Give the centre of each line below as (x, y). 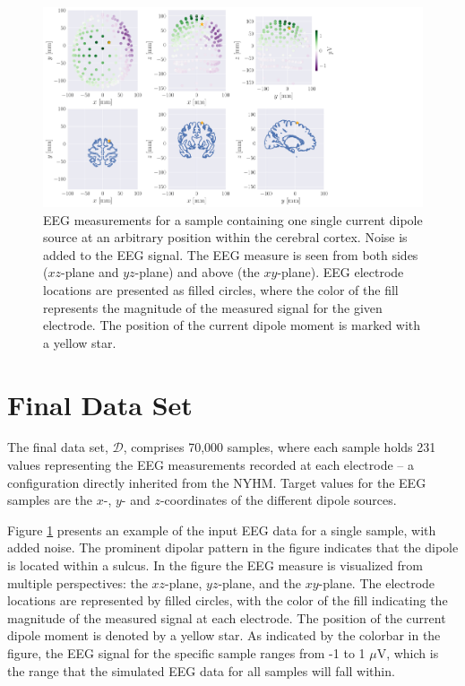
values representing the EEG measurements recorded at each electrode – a (211, 465)
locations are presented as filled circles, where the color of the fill (221, 289)
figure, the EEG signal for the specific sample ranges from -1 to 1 (186, 652)
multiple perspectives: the (77, 582)
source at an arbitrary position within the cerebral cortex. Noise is (225, 237)
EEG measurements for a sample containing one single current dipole (233, 219)
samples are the (50, 500)
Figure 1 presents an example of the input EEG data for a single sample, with (222, 530)
